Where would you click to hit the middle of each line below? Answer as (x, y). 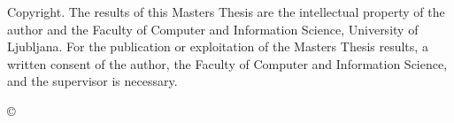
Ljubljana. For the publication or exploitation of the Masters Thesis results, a (218, 46)
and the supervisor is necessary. (92, 81)
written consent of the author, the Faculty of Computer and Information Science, (227, 63)
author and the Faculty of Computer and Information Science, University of (213, 29)
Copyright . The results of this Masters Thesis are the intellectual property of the (226, 12)
